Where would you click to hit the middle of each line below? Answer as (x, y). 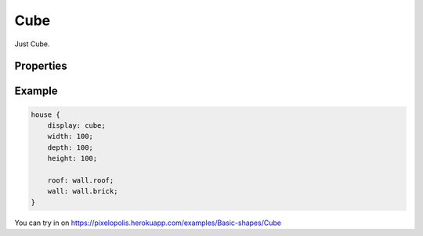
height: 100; (72, 158)
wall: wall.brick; (83, 191)
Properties (41, 66)
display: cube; (76, 125)
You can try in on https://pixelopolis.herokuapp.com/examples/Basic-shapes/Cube (148, 223)
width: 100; (70, 136)
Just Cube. (32, 44)
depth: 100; (70, 147)
